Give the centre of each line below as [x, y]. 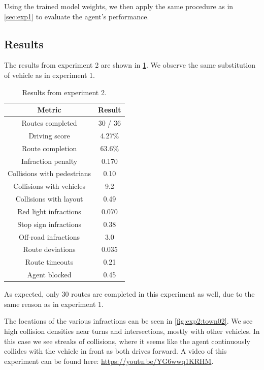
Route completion [49, 148]
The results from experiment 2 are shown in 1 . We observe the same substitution [130, 65]
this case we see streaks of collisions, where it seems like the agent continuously [127, 341]
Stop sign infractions [49, 224]
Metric [49, 110]
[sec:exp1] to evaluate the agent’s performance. [77, 16]
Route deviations [49, 249]
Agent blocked [49, 275]
